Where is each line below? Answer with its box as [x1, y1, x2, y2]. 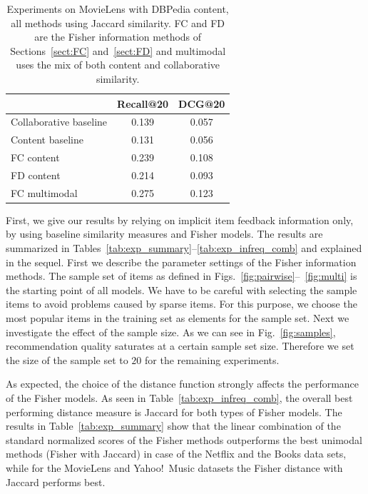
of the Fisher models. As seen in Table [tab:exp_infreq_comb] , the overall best [6, 390, 353, 405]
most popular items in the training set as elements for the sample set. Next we [6, 311, 349, 326]
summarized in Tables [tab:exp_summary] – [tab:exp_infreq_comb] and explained [6, 241, 362, 256]
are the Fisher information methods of [34, 29, 202, 44]
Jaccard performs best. [6, 474, 106, 489]
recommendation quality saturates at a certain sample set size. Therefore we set [6, 338, 354, 353]
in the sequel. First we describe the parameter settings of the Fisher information [6, 254, 357, 269]
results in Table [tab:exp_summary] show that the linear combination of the [6, 418, 341, 433]
